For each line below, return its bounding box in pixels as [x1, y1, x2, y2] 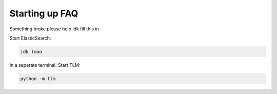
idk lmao [20, 49, 43, 54]
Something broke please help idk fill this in [9, 26, 100, 32]
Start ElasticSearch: [9, 35, 51, 41]
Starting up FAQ [9, 8, 78, 19]
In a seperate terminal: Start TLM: [9, 62, 81, 68]
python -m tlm [20, 76, 56, 82]
